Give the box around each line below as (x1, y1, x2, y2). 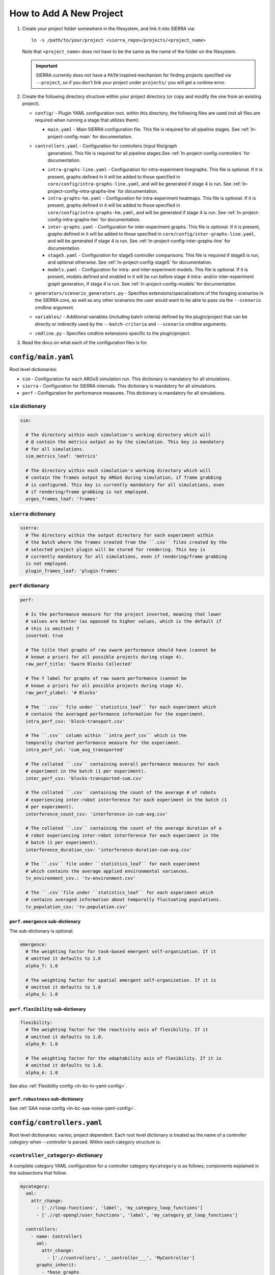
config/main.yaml (9, 353, 74, 362)
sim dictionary (9, 403, 46, 410)
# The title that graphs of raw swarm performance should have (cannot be (25, 647, 216, 653)
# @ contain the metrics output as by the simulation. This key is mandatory (25, 439, 225, 445)
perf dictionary (9, 582, 49, 589)
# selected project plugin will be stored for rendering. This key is (25, 546, 206, 552)
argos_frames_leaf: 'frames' (25, 496, 99, 502)
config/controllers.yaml (9, 1118, 102, 1127)
